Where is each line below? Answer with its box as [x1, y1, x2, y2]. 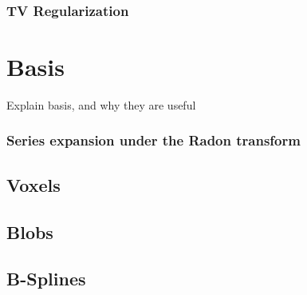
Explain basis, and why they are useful [6, 96, 196, 113]
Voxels [6, 172, 61, 197]
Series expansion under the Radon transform [6, 130, 301, 150]
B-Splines [6, 266, 86, 291]
